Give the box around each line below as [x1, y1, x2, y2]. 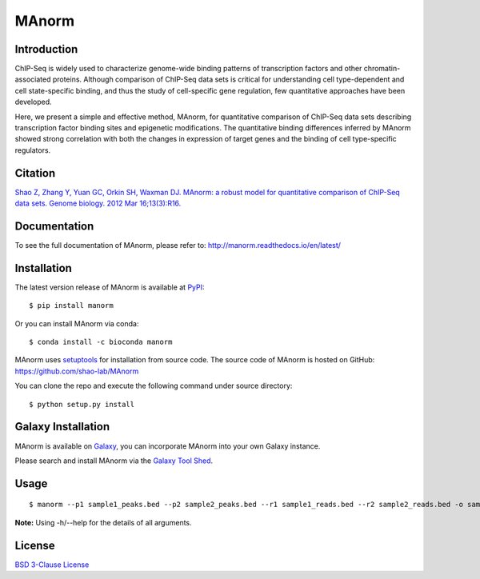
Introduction [14, 42, 78, 56]
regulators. [14, 145, 51, 155]
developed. [14, 97, 52, 107]
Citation [14, 166, 56, 180]
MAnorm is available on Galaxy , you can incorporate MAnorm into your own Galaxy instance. [14, 441, 321, 451]
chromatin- [363, 64, 401, 74]
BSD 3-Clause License [14, 560, 90, 569]
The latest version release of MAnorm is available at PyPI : [14, 282, 205, 292]
